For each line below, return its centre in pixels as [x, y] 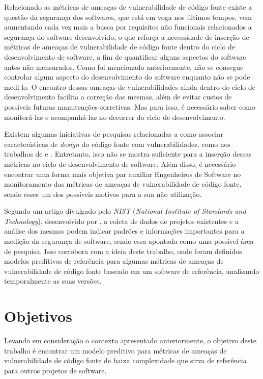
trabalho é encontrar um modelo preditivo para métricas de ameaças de [115, 350]
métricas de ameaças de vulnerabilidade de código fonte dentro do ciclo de [120, 47]
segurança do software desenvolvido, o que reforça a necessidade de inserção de [127, 36]
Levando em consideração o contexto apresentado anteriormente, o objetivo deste [130, 340]
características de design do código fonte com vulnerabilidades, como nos [118, 144]
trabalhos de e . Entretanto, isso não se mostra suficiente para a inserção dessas [128, 154]
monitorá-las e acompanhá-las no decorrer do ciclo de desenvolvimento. [115, 117]
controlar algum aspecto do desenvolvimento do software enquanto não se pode [127, 77]
